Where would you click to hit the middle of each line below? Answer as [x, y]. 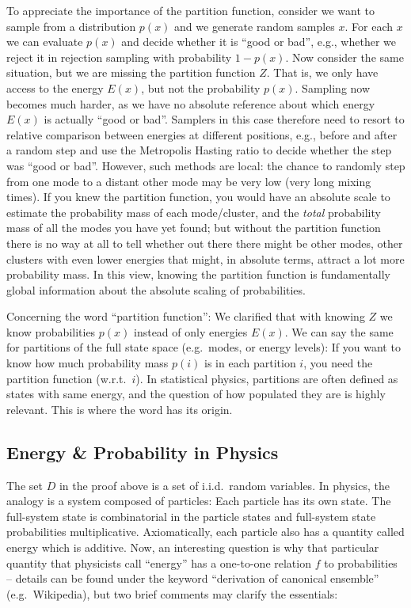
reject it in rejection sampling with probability [119, 57]
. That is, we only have [322, 72]
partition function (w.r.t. [67, 378]
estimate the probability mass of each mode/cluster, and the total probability [194, 212]
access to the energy [55, 87]
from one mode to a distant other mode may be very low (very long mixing [189, 181]
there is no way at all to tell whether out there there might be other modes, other [205, 243]
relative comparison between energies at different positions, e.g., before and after [202, 134]
